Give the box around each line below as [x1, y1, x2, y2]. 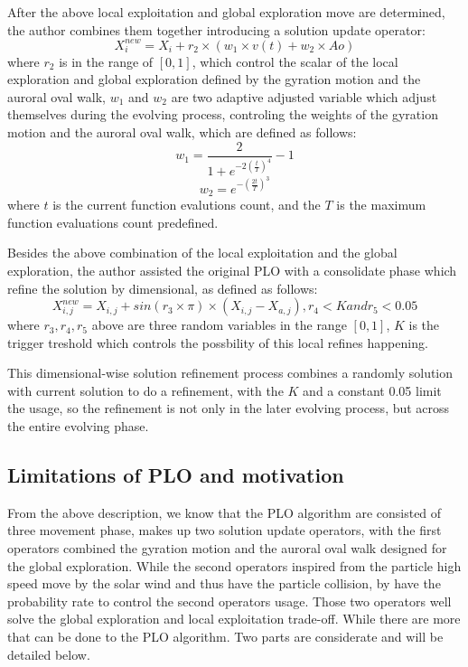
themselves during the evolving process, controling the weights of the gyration [7, 105, 438, 124]
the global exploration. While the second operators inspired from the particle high [7, 556, 462, 575]
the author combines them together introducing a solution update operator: [7, 20, 426, 39]
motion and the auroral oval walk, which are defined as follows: [7, 123, 357, 142]
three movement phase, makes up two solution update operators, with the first [7, 521, 442, 540]
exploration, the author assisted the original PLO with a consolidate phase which [7, 260, 457, 279]
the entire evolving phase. [7, 417, 149, 436]
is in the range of [59, 52, 154, 70]
